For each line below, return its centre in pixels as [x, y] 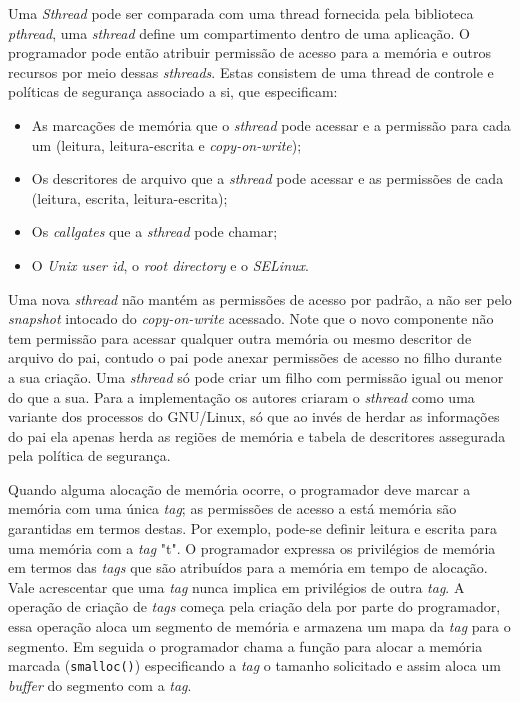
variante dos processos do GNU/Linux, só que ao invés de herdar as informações [254, 416]
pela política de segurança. [89, 455]
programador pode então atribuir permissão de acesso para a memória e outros [249, 52]
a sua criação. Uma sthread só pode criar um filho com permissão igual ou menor [256, 376]
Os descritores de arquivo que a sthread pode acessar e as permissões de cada [267, 178]
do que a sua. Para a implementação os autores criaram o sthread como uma [241, 396]
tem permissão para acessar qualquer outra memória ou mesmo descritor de [240, 337]
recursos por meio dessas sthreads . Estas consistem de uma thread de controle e [251, 71]
